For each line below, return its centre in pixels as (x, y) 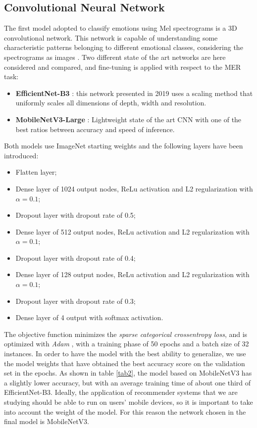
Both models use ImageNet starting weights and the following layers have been (124, 146)
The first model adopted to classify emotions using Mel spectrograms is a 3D (121, 28)
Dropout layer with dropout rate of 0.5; (76, 215)
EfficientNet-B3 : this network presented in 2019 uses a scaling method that (134, 93)
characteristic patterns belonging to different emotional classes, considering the (124, 47)
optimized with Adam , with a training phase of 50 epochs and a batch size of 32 (127, 344)
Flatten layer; (36, 172)
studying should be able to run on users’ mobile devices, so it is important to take (128, 402)
